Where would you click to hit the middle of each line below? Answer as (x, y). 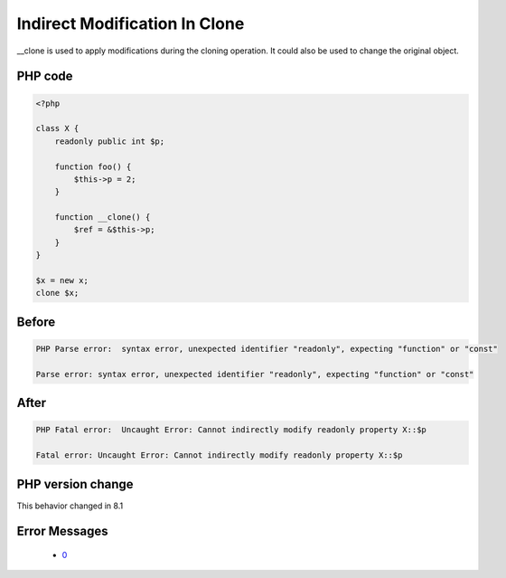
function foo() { (93, 166)
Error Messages (62, 531)
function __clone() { (103, 218)
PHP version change (75, 484)
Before (36, 322)
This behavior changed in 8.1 (70, 506)
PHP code (45, 76)
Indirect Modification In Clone (131, 24)
